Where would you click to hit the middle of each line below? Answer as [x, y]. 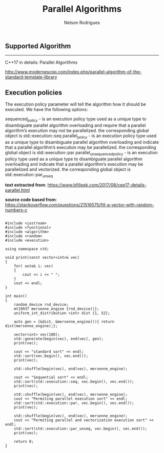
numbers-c [16, 210]
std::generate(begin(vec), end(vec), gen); [59, 339]
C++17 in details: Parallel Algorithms [41, 63]
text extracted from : [26, 185]
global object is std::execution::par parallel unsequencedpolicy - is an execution [81, 153]
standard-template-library [31, 77]
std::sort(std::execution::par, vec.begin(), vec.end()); [74, 403]
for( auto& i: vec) [34, 266]
